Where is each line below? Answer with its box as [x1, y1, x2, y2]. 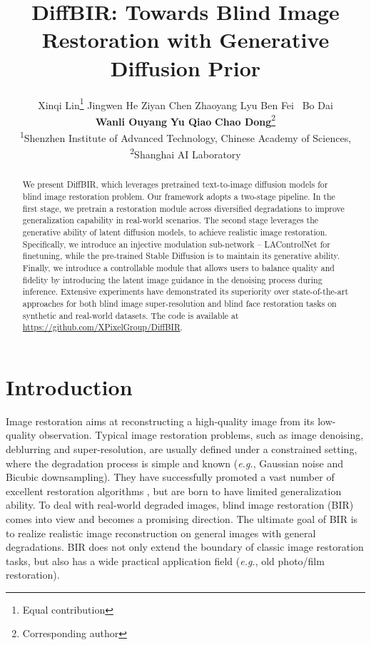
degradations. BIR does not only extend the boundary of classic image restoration [6, 539, 364, 554]
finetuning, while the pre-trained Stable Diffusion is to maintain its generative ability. [22, 250, 340, 262]
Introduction [6, 372, 133, 401]
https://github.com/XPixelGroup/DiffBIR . [22, 321, 183, 333]
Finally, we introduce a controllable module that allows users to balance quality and [22, 261, 335, 273]
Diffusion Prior [110, 53, 261, 82]
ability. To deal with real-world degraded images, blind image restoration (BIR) [6, 497, 354, 512]
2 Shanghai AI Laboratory [130, 145, 241, 161]
